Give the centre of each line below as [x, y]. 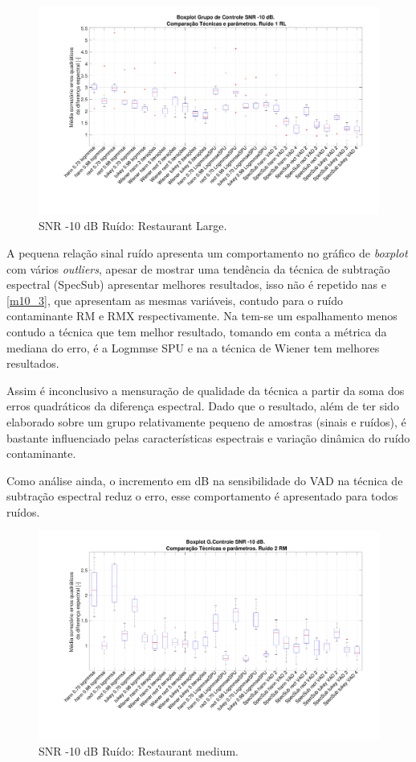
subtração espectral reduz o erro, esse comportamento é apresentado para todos [202, 496]
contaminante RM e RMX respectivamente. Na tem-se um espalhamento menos [202, 316]
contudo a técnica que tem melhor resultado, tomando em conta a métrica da [197, 331]
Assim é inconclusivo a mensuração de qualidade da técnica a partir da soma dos [206, 390]
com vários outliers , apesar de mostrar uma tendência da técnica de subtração [198, 268]
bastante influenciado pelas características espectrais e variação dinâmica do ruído [208, 437]
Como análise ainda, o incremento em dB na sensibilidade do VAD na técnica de [205, 480]
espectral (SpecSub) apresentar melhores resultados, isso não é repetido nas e [196, 284]
